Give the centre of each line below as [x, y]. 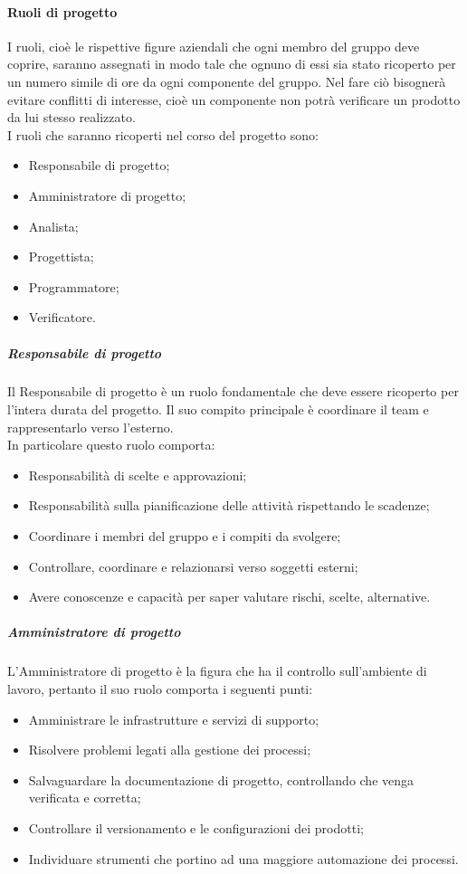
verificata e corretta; [85, 798]
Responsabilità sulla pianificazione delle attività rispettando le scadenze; [229, 505]
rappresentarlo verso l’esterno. [91, 427]
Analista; [53, 226]
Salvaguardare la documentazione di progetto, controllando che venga [221, 779]
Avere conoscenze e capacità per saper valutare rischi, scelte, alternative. [229, 597]
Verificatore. [62, 317]
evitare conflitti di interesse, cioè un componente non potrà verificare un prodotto [234, 99]
